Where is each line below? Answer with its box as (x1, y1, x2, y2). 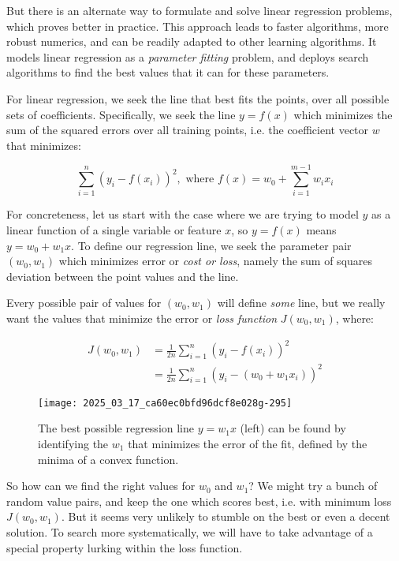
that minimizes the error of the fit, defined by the (128, 435, 367, 451)
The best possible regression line (38, 420, 195, 436)
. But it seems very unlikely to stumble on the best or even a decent (61, 508, 390, 525)
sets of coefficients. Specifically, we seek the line (6, 106, 236, 122)
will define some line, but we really (217, 294, 386, 311)
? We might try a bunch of (248, 477, 378, 494)
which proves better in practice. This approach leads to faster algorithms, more (6, 17, 389, 34)
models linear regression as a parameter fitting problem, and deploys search (6, 48, 369, 65)
